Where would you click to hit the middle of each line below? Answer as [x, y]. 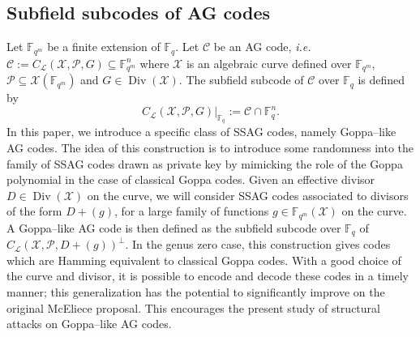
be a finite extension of [104, 47]
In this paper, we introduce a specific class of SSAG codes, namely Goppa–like [201, 132]
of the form [34, 211]
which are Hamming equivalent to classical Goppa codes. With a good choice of [204, 260]
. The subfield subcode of [241, 80]
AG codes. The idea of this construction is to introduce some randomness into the [210, 147]
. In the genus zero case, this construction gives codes [258, 244]
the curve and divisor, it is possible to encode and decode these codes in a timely [208, 276]
